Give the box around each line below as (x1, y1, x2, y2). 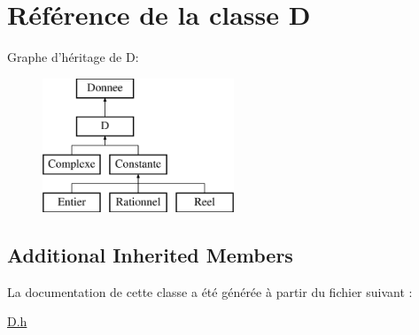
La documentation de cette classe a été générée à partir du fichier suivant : (7, 282, 413, 301)
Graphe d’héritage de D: (7, 48, 139, 66)
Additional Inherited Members (7, 240, 293, 268)
